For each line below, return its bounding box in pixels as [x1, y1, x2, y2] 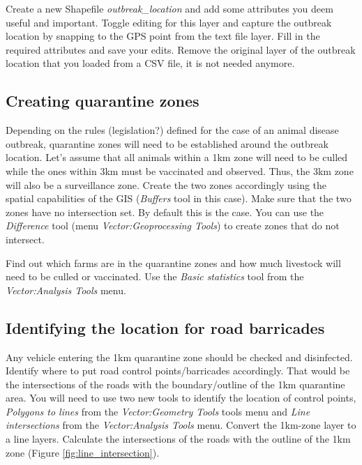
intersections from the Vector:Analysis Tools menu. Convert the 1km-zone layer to [6, 418, 356, 432]
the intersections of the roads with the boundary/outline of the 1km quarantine [6, 376, 345, 391]
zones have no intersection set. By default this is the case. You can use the [6, 204, 324, 219]
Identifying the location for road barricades [6, 317, 325, 338]
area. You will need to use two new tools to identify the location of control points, [6, 390, 356, 405]
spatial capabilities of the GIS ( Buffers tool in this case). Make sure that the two [6, 191, 352, 206]
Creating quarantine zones [6, 90, 199, 112]
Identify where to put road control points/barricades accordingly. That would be [6, 363, 350, 378]
